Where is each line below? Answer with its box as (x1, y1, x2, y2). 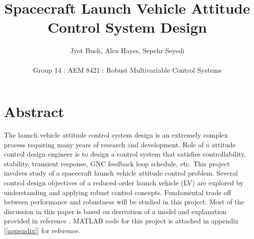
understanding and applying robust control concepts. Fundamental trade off (4, 187, 231, 197)
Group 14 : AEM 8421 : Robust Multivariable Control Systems (33, 64, 222, 75)
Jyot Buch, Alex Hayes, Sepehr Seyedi (70, 45, 185, 56)
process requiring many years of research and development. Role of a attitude (4, 139, 236, 149)
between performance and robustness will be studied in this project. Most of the (4, 197, 244, 207)
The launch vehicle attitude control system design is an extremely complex (4, 130, 228, 140)
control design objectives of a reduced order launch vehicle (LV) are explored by (4, 178, 244, 187)
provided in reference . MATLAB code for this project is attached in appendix (4, 216, 239, 226)
